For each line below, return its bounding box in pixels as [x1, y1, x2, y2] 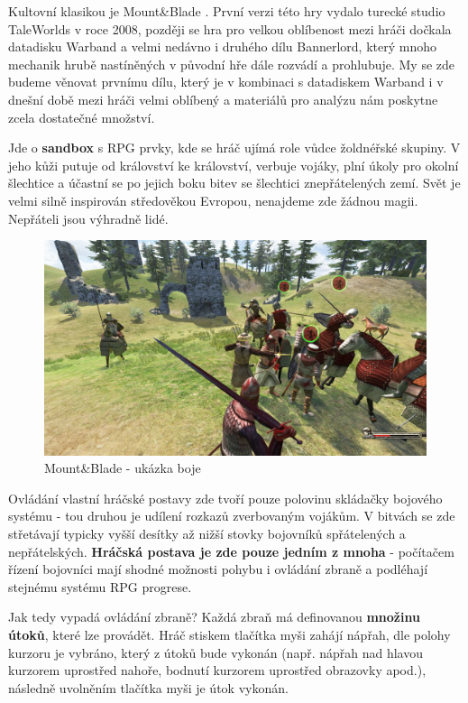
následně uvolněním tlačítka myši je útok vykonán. [8, 678, 289, 697]
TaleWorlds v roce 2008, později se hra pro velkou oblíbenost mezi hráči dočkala [8, 19, 452, 38]
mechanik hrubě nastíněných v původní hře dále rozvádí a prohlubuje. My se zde [8, 54, 455, 73]
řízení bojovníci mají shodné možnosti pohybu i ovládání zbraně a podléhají [8, 560, 428, 578]
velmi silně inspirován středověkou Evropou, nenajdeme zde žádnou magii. [8, 190, 418, 209]
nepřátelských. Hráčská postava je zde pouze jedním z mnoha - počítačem [8, 541, 454, 560]
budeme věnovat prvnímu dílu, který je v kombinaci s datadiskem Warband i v [8, 72, 444, 91]
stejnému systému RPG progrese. [8, 577, 192, 596]
